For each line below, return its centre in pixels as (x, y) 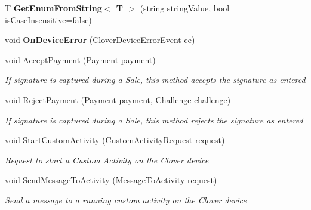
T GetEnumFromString (53, 8)
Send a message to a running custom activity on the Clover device (126, 200)
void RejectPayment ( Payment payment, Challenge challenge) (118, 99)
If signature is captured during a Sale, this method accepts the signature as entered (155, 80)
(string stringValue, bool (185, 8)
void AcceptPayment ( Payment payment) (80, 59)
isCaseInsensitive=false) (48, 19)
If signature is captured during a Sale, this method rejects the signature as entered (154, 120)
